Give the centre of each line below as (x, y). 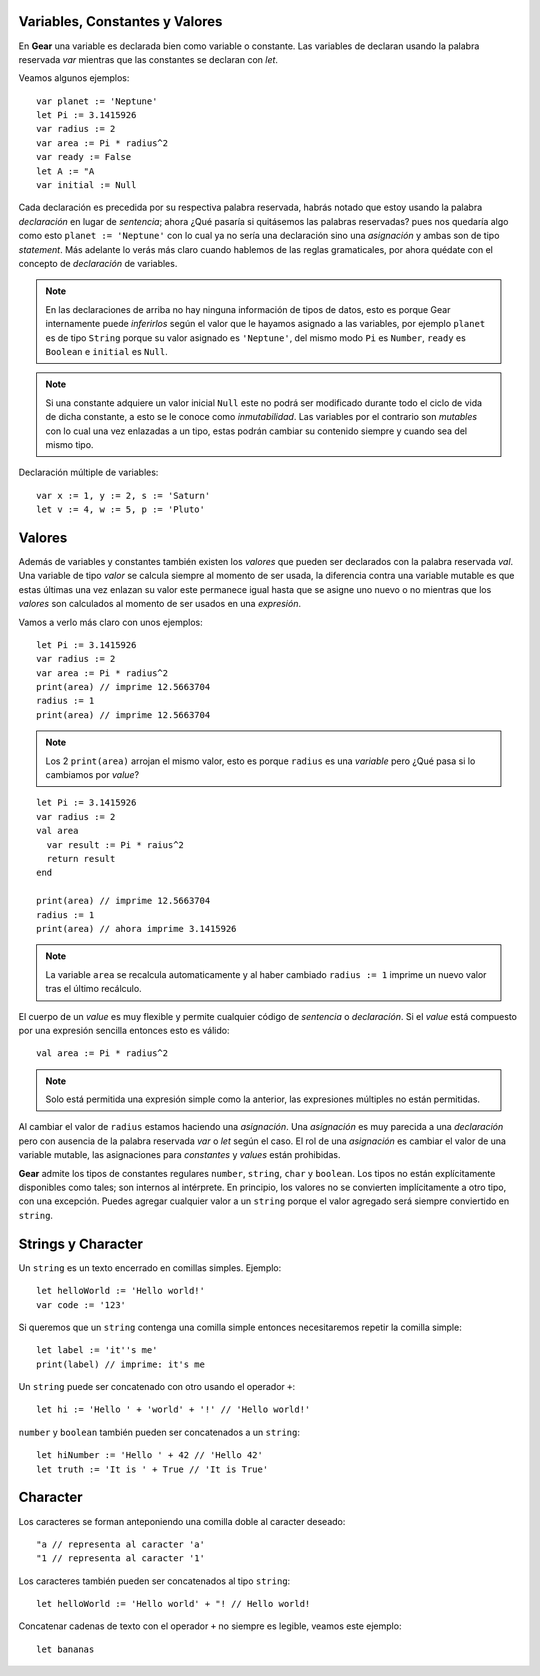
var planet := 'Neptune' (97, 101)
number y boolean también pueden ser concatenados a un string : (159, 1432)
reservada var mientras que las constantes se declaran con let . (148, 59)
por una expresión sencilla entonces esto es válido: (124, 1030)
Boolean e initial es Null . (107, 351)
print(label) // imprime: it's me (120, 1364)
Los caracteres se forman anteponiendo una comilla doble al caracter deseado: (182, 1521)
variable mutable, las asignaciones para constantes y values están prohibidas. (179, 1155)
